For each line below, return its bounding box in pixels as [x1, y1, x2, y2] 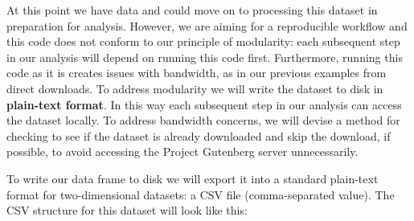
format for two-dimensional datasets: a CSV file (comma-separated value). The [6, 186, 395, 203]
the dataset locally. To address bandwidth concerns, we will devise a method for [6, 112, 400, 129]
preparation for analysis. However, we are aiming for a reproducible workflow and [6, 17, 408, 34]
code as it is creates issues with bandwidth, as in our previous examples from [6, 64, 387, 81]
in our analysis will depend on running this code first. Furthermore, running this [6, 48, 403, 65]
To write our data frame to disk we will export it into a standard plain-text [6, 170, 379, 186]
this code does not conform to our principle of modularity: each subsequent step [6, 33, 400, 50]
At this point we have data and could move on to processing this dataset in [6, 2, 378, 18]
